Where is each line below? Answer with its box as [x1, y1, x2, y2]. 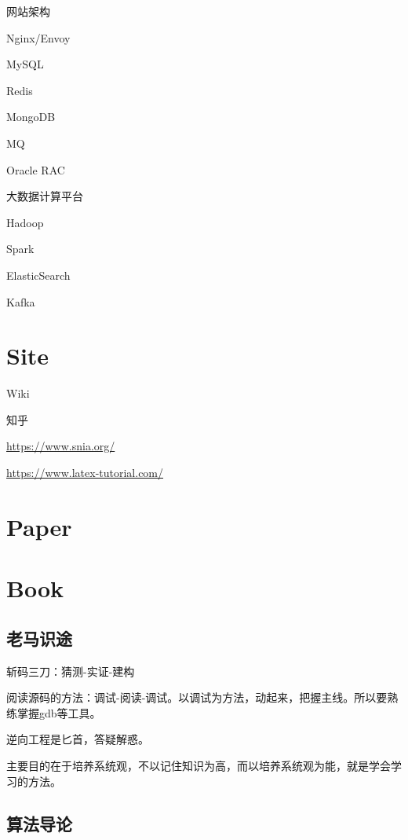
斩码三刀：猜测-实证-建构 [6, 662, 135, 679]
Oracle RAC [6, 161, 65, 178]
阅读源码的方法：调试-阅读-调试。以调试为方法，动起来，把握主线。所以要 [6, 689, 388, 706]
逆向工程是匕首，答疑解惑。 [6, 731, 149, 747]
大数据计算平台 [6, 188, 83, 204]
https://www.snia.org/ [6, 438, 115, 454]
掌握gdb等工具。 [16, 704, 101, 721]
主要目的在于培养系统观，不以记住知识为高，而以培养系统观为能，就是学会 [6, 757, 391, 773]
